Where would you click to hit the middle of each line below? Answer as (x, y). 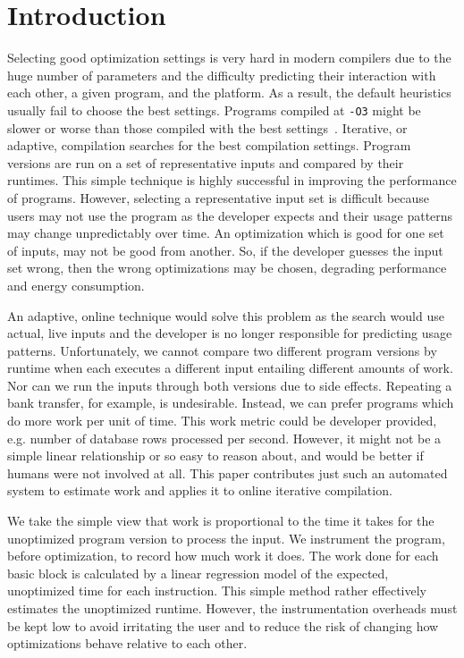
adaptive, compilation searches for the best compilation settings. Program (209, 145)
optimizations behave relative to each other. (127, 643)
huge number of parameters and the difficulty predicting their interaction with (222, 75)
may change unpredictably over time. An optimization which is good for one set (226, 233)
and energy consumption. (76, 285)
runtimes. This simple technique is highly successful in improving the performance (232, 180)
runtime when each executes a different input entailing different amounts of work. (230, 368)
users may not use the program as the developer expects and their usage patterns (230, 215)
